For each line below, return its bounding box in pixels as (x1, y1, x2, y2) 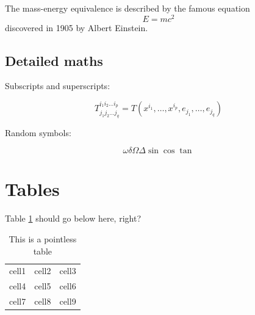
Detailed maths (5, 51, 103, 70)
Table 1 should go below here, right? (5, 212, 141, 225)
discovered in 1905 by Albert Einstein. (5, 21, 148, 34)
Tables (5, 176, 60, 201)
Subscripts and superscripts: (5, 79, 110, 92)
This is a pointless (9, 232, 77, 245)
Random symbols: (5, 126, 71, 139)
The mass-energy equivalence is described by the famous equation (5, 2, 250, 14)
